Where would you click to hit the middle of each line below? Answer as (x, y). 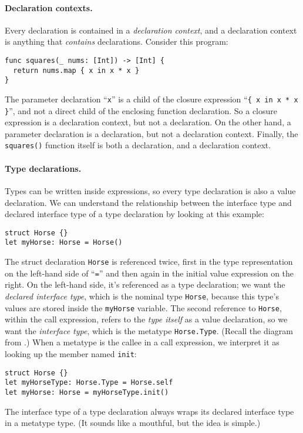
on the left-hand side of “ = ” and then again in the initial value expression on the (149, 273)
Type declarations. (43, 168)
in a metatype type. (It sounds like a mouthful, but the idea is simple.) (133, 423)
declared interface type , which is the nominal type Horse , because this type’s (142, 296)
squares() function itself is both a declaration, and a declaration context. (138, 145)
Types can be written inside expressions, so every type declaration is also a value (150, 190)
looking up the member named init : (71, 354)
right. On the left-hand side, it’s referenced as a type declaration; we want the (145, 284)
